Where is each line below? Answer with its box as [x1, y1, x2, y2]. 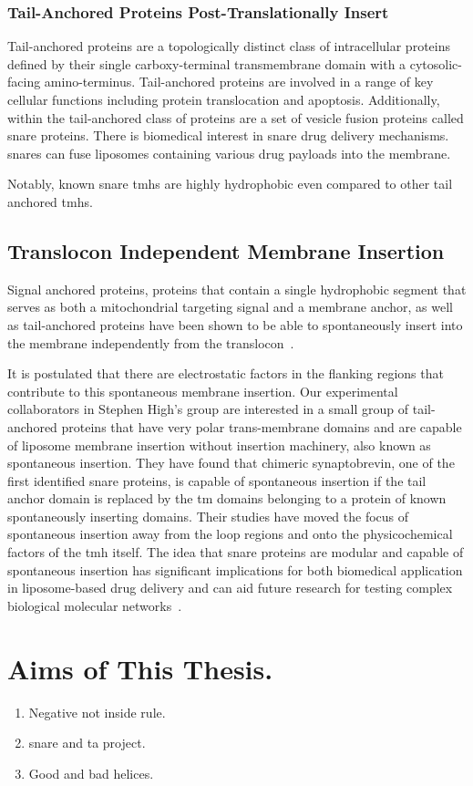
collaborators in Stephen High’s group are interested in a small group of [7, 399, 409, 419]
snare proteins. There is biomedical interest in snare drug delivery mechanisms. [7, 126, 449, 145]
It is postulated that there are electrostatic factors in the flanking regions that [7, 364, 444, 383]
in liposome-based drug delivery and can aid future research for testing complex [7, 578, 453, 597]
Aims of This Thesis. [7, 649, 273, 687]
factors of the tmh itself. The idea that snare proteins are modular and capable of [7, 543, 464, 562]
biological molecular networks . [7, 595, 182, 615]
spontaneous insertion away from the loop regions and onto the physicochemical [7, 524, 453, 543]
